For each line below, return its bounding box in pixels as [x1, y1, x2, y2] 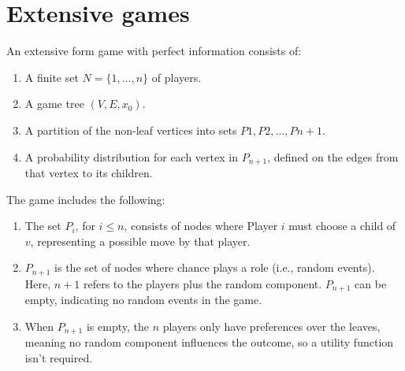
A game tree [24, 95, 84, 112]
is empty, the [86, 317, 149, 334]
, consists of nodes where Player [124, 217, 278, 234]
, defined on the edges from [267, 148, 399, 165]
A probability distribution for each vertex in [24, 148, 238, 165]
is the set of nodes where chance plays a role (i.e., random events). [54, 259, 375, 276]
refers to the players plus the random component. [83, 275, 322, 291]
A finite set [24, 69, 79, 85]
